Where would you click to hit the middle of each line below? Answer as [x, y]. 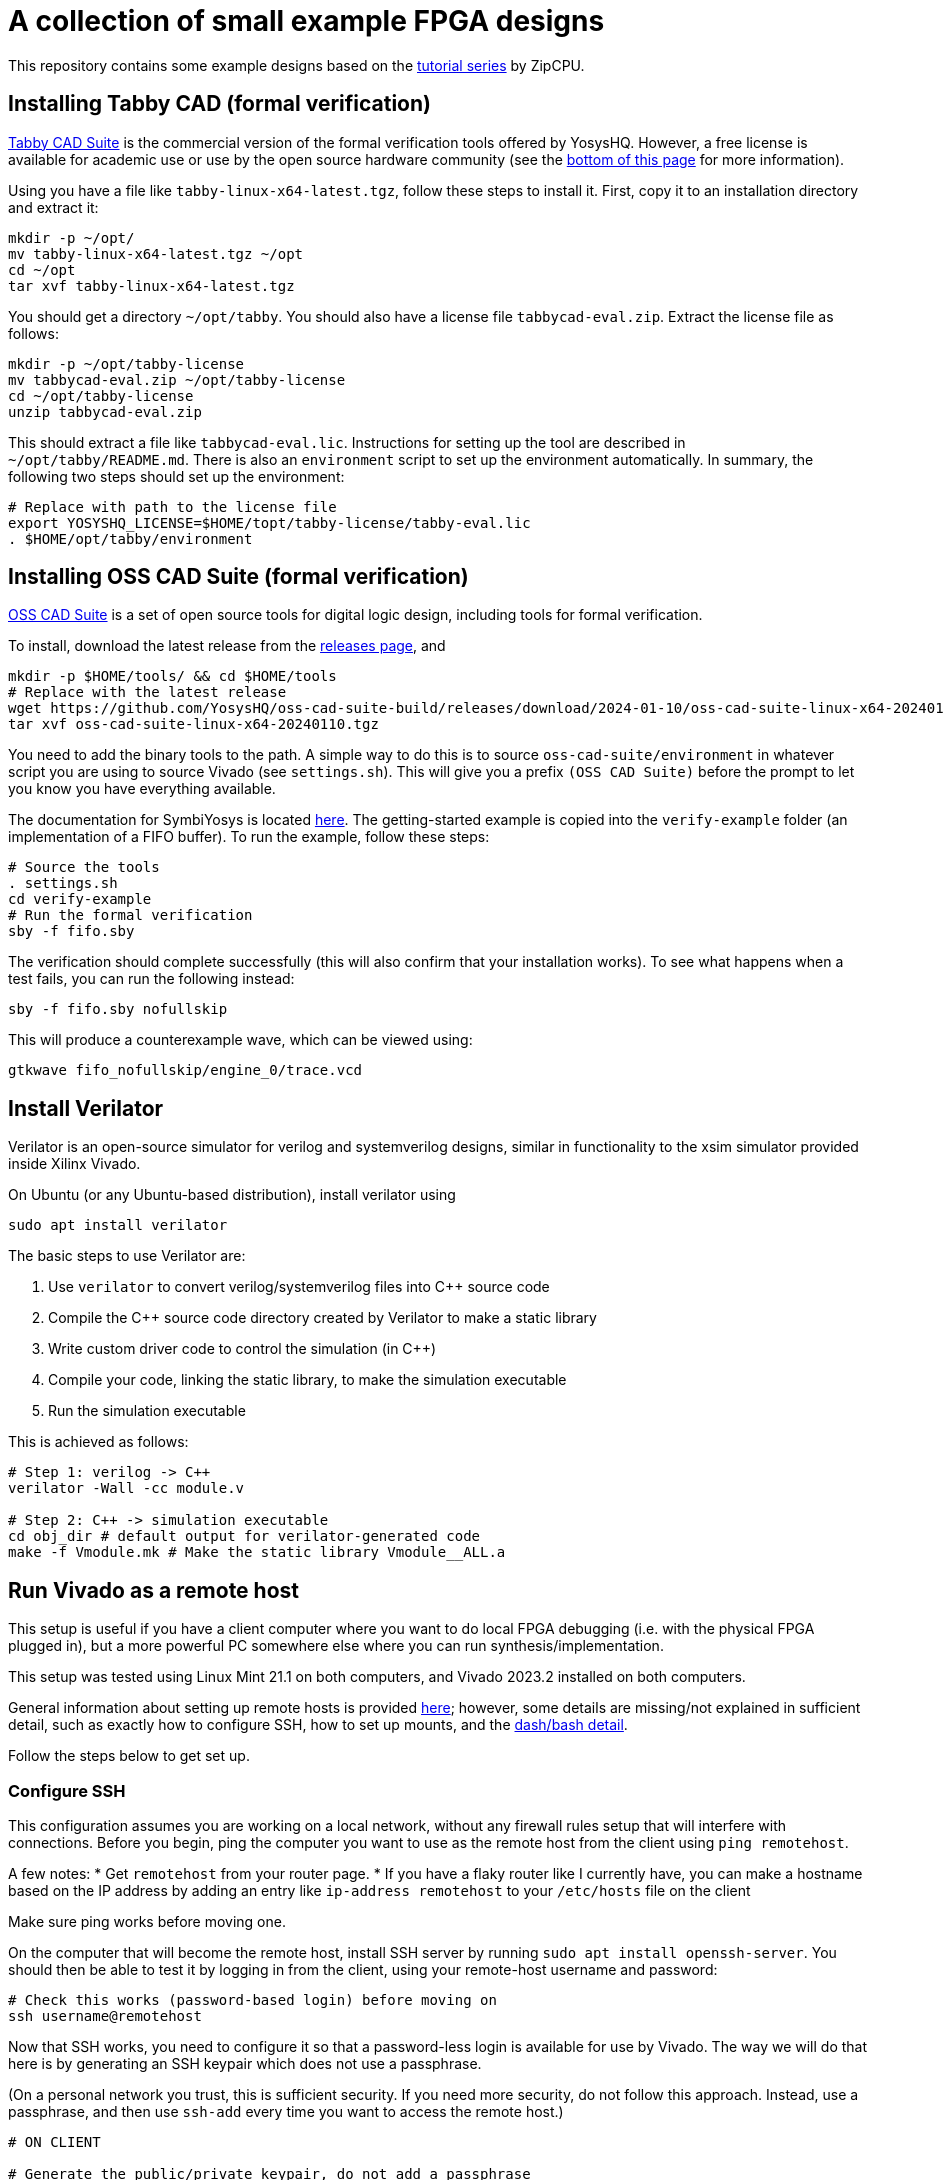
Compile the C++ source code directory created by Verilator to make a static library [322, 1318]
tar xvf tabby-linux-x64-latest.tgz [151, 285]
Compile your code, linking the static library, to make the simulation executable [307, 1380]
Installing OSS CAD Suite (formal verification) [238, 577]
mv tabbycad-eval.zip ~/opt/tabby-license [177, 379]
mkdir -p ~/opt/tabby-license [126, 363]
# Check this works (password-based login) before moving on [252, 1999]
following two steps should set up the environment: [176, 476]
